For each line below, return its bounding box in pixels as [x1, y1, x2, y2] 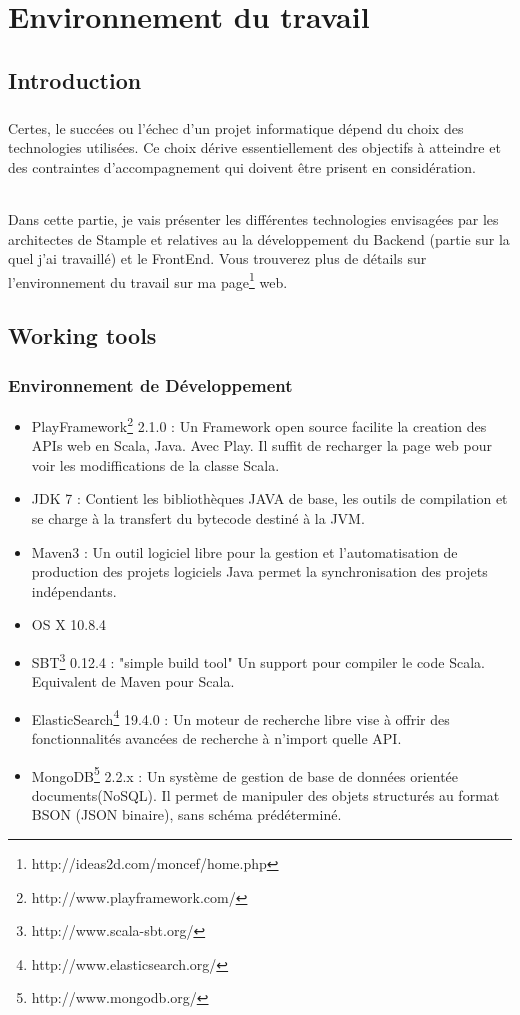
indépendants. [31, 580, 117, 601]
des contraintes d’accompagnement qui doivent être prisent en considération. [8, 156, 476, 177]
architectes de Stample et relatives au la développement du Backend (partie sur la [8, 228, 510, 249]
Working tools [8, 320, 157, 351]
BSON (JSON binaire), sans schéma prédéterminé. [31, 804, 342, 825]
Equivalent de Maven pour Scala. [31, 671, 235, 692]
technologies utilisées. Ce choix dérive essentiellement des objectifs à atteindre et [8, 137, 501, 158]
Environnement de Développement [8, 372, 293, 397]
